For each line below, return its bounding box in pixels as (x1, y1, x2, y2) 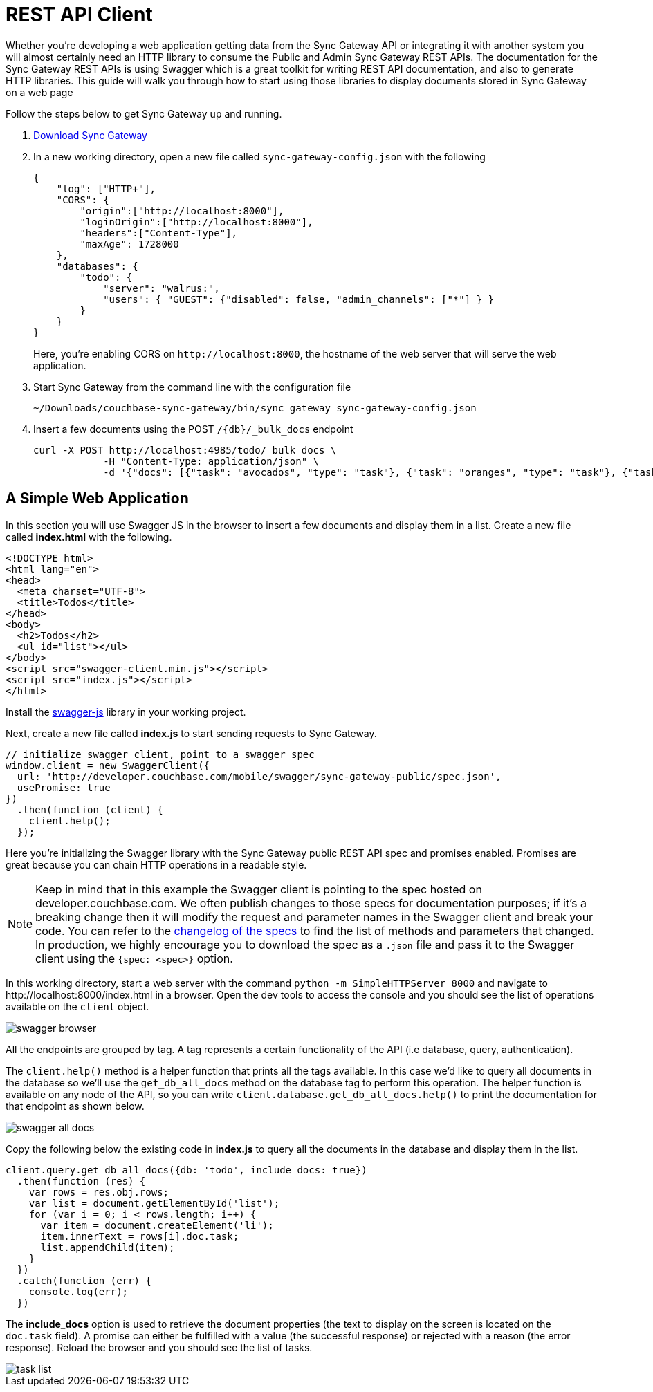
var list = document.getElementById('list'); (28, 1197, 280, 1209)
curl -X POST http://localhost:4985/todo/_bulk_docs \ (33, 444, 337, 456)
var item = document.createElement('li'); (40, 1219, 274, 1231)
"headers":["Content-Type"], (80, 227, 238, 239)
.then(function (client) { (17, 804, 163, 815)
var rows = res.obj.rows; (28, 1186, 169, 1198)
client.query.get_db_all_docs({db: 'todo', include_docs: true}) (6, 1164, 367, 1176)
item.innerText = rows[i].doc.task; (40, 1230, 239, 1242)
